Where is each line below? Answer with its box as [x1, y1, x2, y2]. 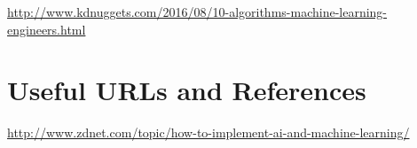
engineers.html [7, 19, 86, 38]
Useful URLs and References [7, 72, 366, 108]
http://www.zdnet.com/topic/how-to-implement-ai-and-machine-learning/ [7, 123, 410, 142]
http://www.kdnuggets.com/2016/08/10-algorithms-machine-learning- [7, 3, 388, 20]
